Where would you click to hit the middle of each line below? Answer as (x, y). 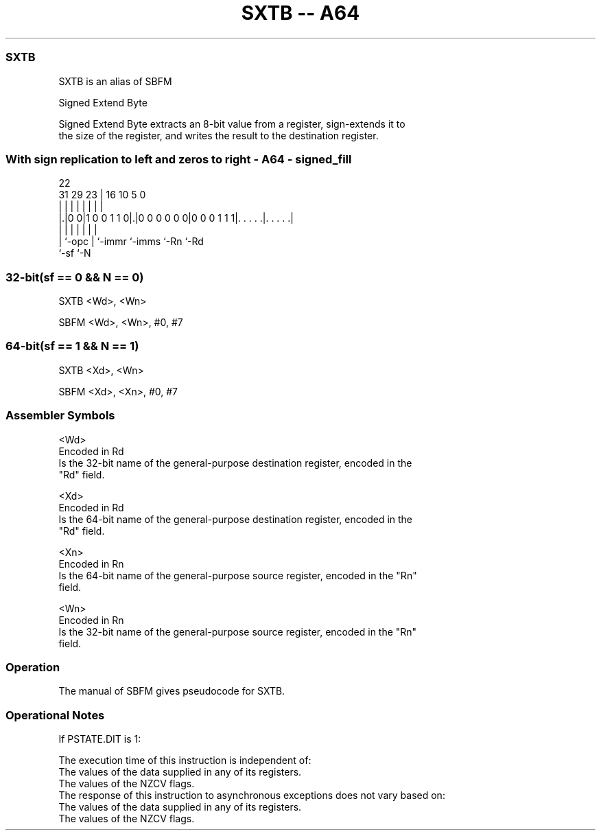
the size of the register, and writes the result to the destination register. (219, 135)
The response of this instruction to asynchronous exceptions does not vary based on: (252, 795)
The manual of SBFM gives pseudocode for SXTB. (172, 691)
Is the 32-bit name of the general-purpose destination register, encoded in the (235, 463)
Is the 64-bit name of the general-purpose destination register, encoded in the (236, 519)
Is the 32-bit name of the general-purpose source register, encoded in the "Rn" (238, 631)
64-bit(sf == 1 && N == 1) (72, 346)
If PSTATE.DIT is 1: (100, 739)
